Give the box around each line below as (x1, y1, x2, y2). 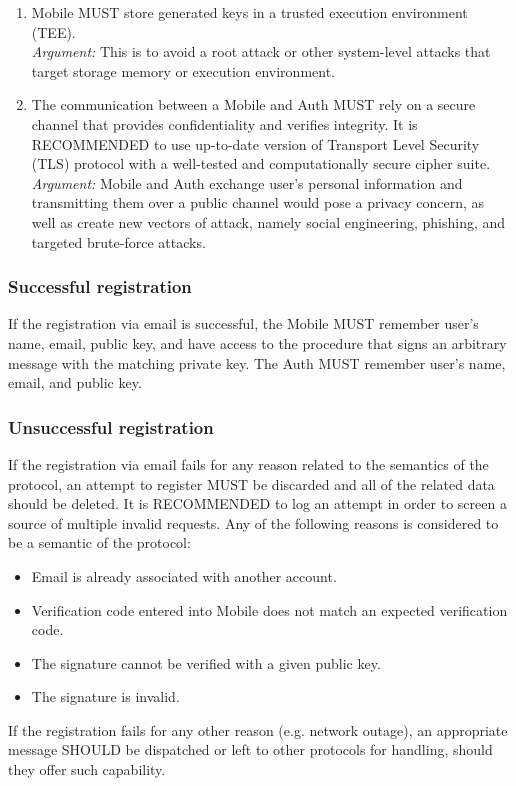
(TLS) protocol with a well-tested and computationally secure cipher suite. (31, 153, 491, 174)
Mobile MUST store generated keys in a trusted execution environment (31, 2, 468, 22)
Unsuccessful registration (8, 414, 214, 439)
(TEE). (31, 21, 76, 42)
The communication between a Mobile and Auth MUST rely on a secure (31, 94, 476, 115)
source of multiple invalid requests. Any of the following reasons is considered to (8, 512, 499, 533)
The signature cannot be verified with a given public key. (31, 652, 381, 673)
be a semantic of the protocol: (8, 532, 191, 553)
